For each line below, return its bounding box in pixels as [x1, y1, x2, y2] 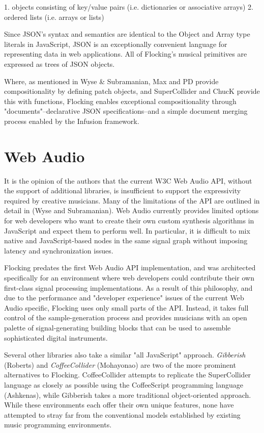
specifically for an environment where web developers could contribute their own [4, 272, 254, 283]
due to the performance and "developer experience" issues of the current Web [4, 292, 244, 303]
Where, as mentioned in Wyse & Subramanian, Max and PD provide [4, 75, 219, 86]
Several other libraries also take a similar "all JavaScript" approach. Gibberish [4, 349, 246, 360]
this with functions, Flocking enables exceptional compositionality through [4, 95, 237, 106]
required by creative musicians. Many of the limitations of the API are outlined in [4, 195, 260, 206]
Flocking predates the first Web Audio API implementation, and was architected [4, 262, 256, 273]
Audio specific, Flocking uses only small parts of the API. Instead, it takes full [4, 302, 249, 313]
